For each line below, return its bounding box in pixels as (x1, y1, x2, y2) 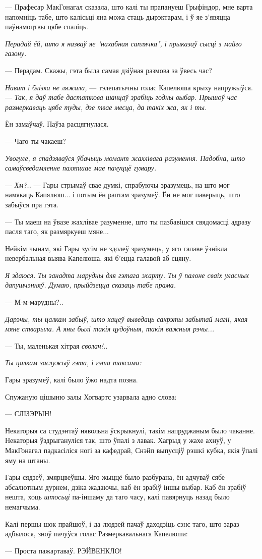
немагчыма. (5, 501, 40, 512)
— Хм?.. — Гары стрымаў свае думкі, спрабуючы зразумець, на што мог (5, 179, 230, 190)
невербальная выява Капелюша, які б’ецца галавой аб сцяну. (5, 253, 191, 263)
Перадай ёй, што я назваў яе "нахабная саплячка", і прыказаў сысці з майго (5, 38, 242, 48)
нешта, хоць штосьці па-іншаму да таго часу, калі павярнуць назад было (5, 491, 230, 502)
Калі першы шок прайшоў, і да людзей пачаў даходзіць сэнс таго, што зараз (5, 518, 239, 529)
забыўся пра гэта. (5, 199, 59, 209)
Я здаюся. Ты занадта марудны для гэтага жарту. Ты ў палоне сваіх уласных (5, 269, 249, 280)
